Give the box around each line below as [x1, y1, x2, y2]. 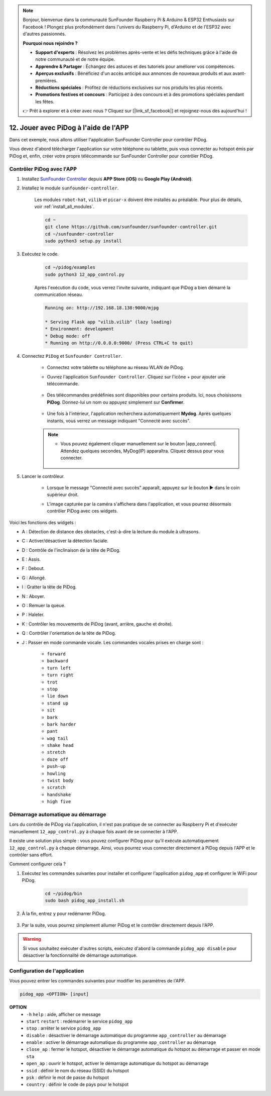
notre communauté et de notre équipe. [35, 56, 115, 62]
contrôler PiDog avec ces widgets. [47, 508, 118, 514]
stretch [47, 749, 66, 755]
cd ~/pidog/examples [45, 264, 95, 270]
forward [47, 651, 66, 657]
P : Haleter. [22, 612, 45, 618]
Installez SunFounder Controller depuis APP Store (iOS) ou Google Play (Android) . [22, 176, 193, 182]
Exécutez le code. [22, 251, 59, 257]
